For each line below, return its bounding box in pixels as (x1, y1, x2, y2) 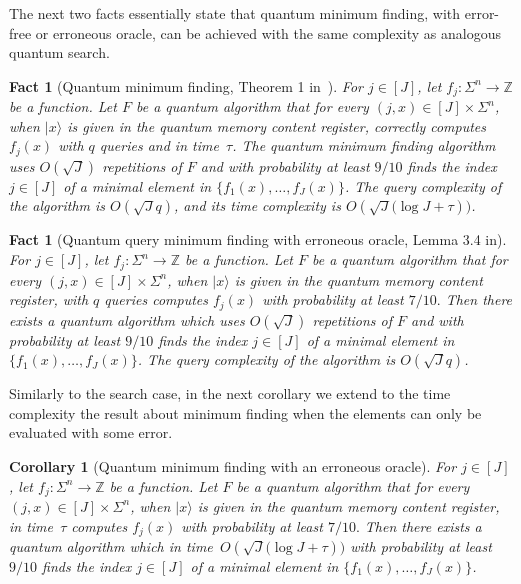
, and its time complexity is (174, 195, 341, 216)
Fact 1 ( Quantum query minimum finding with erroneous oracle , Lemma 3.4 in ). (9, 229, 507, 250)
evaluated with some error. (9, 422, 173, 443)
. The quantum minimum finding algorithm (232, 135, 496, 156)
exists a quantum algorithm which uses (9, 309, 245, 330)
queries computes (104, 289, 208, 310)
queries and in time (99, 135, 219, 156)
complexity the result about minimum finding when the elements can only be (9, 402, 482, 423)
